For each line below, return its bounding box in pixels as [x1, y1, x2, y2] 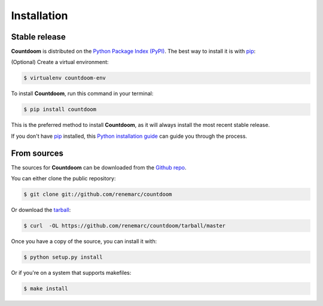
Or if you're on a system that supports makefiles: [11, 269, 132, 276]
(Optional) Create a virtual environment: [11, 59, 109, 66]
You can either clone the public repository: [11, 175, 116, 182]
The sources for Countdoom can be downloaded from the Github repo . [11, 163, 187, 171]
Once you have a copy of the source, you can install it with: [11, 238, 157, 245]
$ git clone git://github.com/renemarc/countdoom [23, 191, 172, 198]
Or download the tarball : [11, 207, 71, 214]
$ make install [23, 285, 68, 292]
